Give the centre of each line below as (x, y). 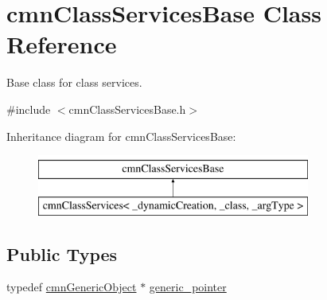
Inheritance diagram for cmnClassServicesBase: (121, 136)
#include (29, 109)
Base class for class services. (74, 82)
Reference (62, 44)
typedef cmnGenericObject (72, 287)
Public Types (62, 253)
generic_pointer (188, 287)
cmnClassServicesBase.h (127, 109)
